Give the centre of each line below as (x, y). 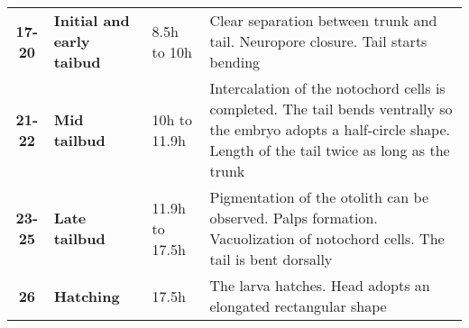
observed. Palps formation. (294, 218)
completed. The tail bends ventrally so (331, 109)
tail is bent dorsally (271, 259)
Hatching (87, 296)
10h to (172, 119)
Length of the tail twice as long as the (330, 150)
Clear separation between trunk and (323, 20)
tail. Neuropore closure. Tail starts (318, 41)
